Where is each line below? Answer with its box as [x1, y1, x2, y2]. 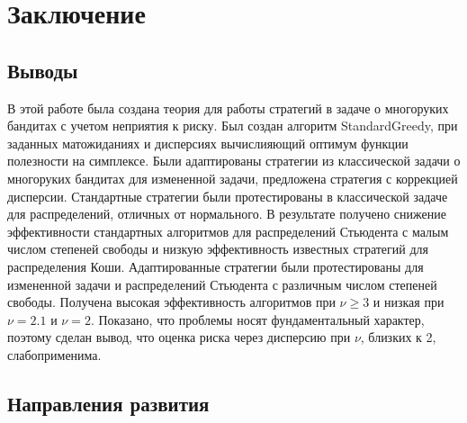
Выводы [7, 56, 78, 84]
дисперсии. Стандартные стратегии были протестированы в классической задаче [7, 186, 448, 205]
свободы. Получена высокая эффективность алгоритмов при [7, 292, 336, 311]
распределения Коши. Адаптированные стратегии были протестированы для [7, 256, 424, 275]
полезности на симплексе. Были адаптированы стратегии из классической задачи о [7, 151, 461, 170]
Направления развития [7, 389, 210, 417]
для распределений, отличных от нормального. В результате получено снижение [7, 204, 446, 223]
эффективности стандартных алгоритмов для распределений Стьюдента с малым [7, 221, 449, 240]
